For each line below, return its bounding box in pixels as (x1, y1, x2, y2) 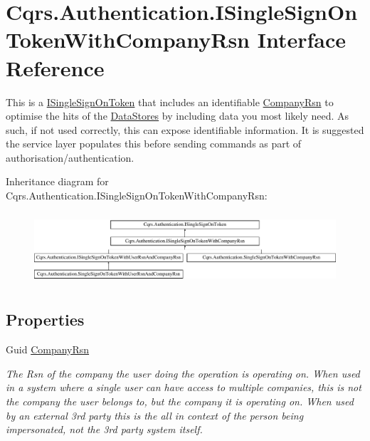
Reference (6, 53, 105, 82)
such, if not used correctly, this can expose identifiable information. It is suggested (6, 122, 364, 137)
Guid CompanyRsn (6, 342, 90, 357)
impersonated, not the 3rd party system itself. (6, 422, 203, 437)
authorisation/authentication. (6, 150, 134, 165)
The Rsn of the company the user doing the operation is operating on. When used (6, 365, 360, 380)
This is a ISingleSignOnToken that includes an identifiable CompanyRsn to (6, 94, 334, 109)
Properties (6, 308, 85, 331)
